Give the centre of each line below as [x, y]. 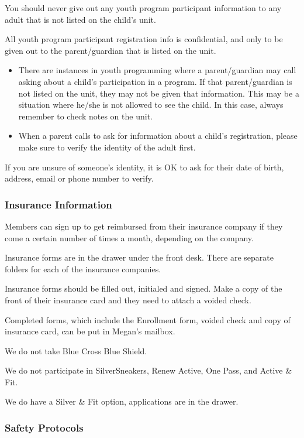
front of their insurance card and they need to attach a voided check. [128, 300]
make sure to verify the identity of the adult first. [107, 147]
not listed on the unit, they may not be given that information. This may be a [159, 93]
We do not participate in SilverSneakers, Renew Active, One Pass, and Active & [148, 370]
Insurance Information [58, 204]
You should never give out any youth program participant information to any [143, 8]
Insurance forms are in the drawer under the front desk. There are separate [139, 257]
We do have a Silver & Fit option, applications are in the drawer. [122, 401]
